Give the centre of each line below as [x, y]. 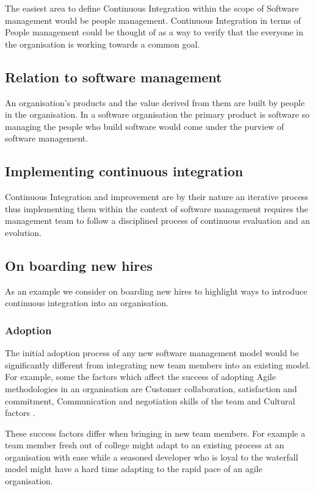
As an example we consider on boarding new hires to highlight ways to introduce [156, 291]
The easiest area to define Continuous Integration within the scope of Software [152, 8]
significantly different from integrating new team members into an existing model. [158, 364]
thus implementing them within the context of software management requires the [157, 208]
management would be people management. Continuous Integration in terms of [153, 20]
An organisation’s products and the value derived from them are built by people [155, 102]
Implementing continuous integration [124, 171]
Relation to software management [114, 77]
